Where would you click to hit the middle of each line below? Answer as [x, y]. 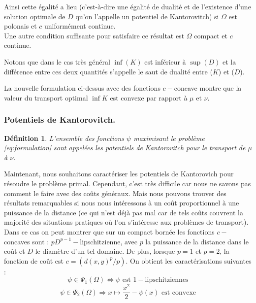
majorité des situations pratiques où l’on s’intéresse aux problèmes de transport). [126, 222]
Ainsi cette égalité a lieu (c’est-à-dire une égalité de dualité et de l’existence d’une [128, 6]
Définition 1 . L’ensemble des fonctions [64, 138]
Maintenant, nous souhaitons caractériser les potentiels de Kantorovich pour [119, 174]
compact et [211, 35]
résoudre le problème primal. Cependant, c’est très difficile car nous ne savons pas [128, 183]
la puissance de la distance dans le [197, 241]
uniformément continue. [80, 26]
